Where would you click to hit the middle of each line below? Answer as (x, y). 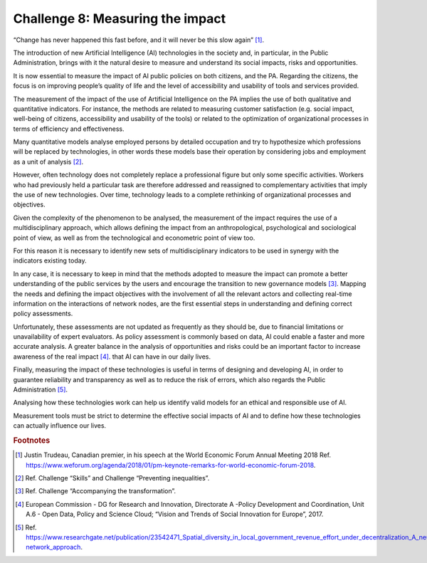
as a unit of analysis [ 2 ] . (48, 162)
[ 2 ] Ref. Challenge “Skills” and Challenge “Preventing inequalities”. (112, 478)
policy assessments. (43, 314)
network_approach (53, 547)
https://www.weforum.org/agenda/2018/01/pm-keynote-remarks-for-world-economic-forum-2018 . (171, 465)
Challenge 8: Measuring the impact (120, 19)
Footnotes (32, 440)
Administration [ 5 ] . (40, 390)
